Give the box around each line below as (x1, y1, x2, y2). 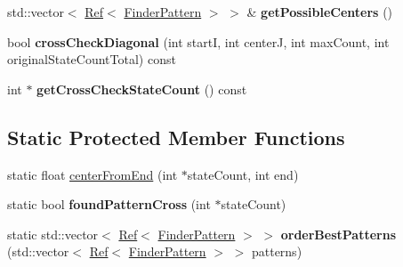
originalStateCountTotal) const (7, 50, 176, 69)
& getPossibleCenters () (246, 3, 393, 20)
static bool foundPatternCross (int (7, 195, 211, 214)
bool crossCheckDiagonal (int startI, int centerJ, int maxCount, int (7, 32, 390, 51)
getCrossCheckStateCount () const (36, 79, 247, 98)
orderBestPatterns (280, 224, 397, 243)
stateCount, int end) (187, 165, 299, 183)
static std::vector (7, 224, 99, 243)
